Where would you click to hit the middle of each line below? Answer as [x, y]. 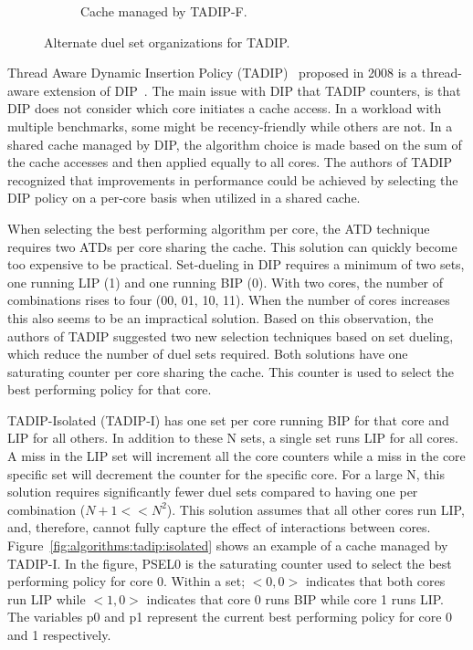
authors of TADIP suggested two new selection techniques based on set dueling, [231, 335]
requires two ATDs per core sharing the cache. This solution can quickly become [232, 246]
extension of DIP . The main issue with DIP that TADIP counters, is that [252, 90]
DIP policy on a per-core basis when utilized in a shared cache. [184, 198]
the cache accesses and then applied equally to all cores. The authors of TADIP [230, 162]
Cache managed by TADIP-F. [164, 11]
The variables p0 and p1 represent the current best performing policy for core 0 [230, 617]
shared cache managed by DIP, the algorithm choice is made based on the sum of [235, 144]
